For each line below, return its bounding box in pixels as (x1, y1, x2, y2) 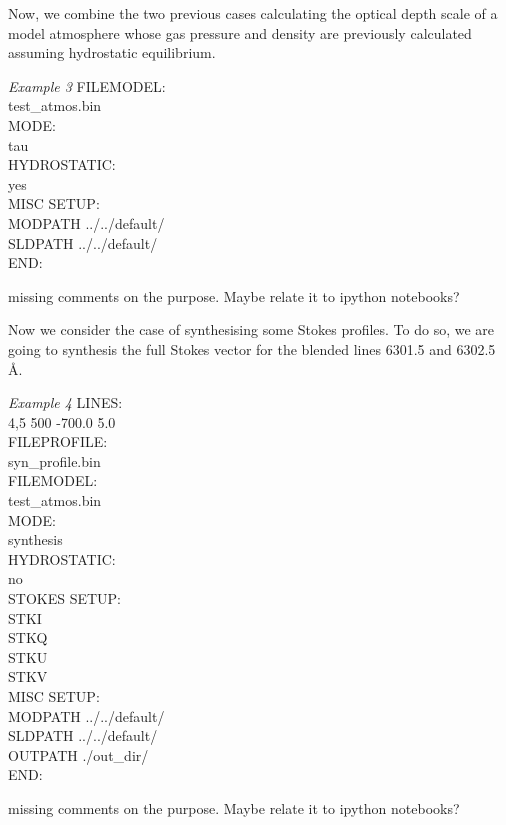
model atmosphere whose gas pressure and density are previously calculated (8, 22, 472, 43)
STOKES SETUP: (8, 588, 122, 609)
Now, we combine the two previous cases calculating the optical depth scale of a (8, 3, 498, 23)
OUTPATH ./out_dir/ (8, 744, 149, 765)
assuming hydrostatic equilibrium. (8, 42, 216, 63)
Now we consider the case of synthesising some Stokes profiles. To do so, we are (8, 319, 495, 340)
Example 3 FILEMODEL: (8, 75, 166, 96)
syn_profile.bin (8, 450, 101, 471)
